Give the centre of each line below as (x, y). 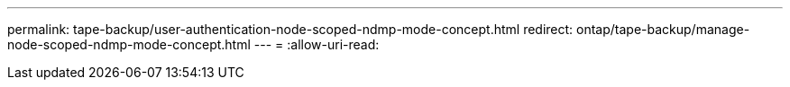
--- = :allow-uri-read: (317, 44)
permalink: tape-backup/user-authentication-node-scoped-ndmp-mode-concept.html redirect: (290, 29)
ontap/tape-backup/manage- (663, 29)
